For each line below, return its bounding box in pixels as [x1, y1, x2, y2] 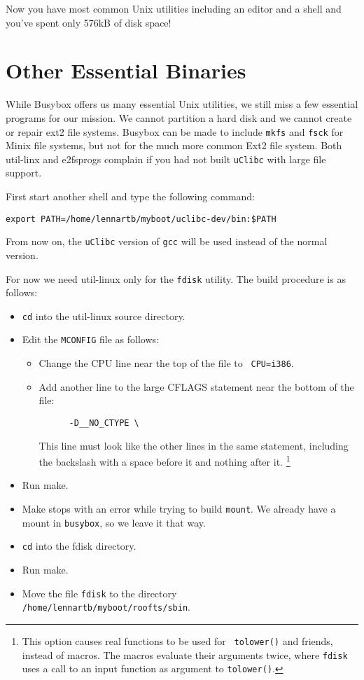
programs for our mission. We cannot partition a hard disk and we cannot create [6, 110, 352, 125]
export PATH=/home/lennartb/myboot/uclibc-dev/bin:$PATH [6, 214, 276, 224]
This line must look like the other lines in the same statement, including [38, 438, 349, 452]
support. [6, 165, 42, 180]
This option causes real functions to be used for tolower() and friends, [22, 633, 333, 648]
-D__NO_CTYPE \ [69, 417, 139, 428]
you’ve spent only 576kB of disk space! [6, 15, 171, 29]
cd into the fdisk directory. [22, 539, 136, 553]
